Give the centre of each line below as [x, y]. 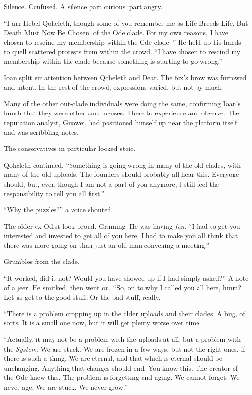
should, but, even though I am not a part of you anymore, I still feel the [112, 183]
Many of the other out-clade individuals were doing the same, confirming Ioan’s [122, 103]
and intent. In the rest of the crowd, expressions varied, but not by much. [114, 87]
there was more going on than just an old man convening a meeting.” [107, 245]
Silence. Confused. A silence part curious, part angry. [83, 6]
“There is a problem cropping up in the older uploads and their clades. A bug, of [125, 313]
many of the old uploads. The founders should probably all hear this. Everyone [122, 174]
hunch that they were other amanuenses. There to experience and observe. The [122, 113]
